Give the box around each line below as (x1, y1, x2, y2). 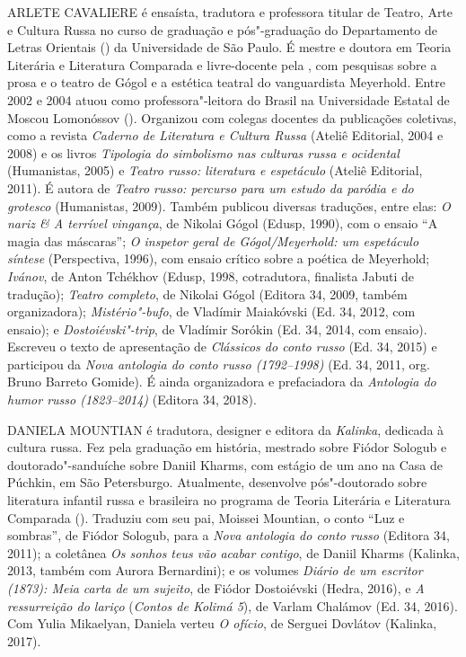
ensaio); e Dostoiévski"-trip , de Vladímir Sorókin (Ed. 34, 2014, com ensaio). (7, 319, 427, 338)
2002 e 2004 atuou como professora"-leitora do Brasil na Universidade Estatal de (7, 90, 450, 109)
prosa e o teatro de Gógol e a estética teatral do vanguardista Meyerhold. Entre (7, 73, 446, 92)
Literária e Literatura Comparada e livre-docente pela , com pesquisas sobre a (7, 55, 437, 74)
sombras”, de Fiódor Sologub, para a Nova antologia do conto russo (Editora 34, (7, 526, 450, 545)
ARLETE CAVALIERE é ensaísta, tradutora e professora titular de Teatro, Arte (7, 3, 453, 21)
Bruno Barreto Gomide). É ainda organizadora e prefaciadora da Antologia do (7, 372, 436, 391)
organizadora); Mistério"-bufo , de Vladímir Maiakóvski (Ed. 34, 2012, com (7, 302, 416, 321)
